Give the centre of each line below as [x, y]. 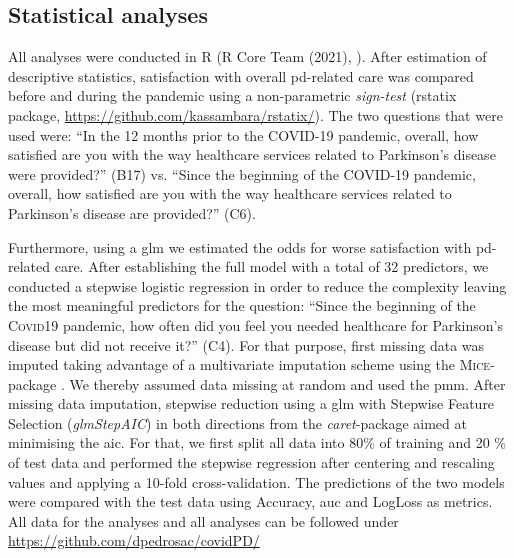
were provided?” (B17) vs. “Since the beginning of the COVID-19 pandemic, [242, 173]
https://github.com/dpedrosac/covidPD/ [134, 540]
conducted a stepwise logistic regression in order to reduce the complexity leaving [257, 285]
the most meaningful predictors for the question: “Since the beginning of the [242, 305]
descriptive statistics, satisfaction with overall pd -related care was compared [241, 75]
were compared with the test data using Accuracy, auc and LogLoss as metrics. [250, 501]
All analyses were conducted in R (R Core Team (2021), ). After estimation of [247, 56]
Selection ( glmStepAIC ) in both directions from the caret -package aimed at [237, 422]
